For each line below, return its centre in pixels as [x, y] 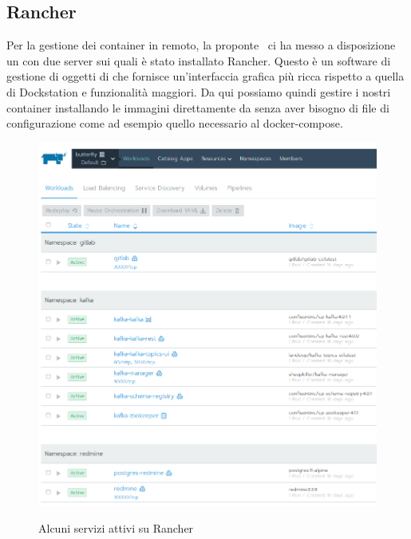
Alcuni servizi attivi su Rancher [116, 528]
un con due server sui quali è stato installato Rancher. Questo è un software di [199, 60]
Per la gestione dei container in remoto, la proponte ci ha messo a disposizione [201, 45]
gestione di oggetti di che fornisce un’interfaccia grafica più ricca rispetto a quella [205, 76]
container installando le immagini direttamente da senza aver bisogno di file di [198, 107]
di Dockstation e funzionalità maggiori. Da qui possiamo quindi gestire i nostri [199, 91]
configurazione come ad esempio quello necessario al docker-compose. [175, 123]
